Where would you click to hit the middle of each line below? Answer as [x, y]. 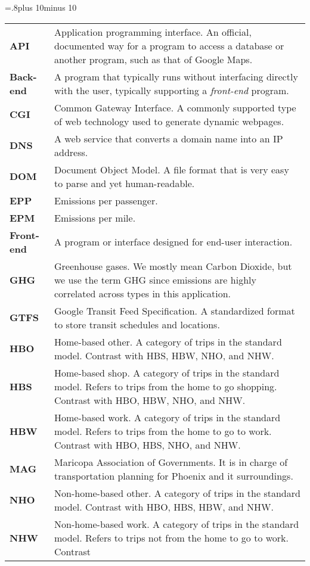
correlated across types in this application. [143, 293]
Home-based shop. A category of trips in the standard [167, 372]
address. [71, 152]
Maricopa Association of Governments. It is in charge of [171, 462]
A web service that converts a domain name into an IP [169, 138]
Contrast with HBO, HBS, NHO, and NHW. [148, 444]
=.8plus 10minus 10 [41, 7]
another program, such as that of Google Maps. [154, 59]
